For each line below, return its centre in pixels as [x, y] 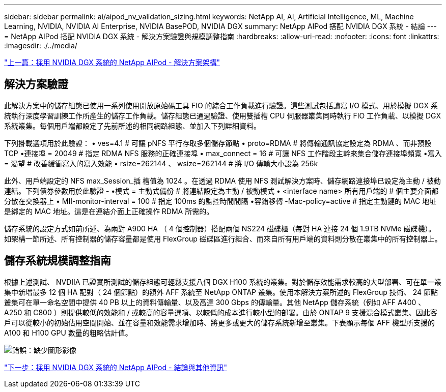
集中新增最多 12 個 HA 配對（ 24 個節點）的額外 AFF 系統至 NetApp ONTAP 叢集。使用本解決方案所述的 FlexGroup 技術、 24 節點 [221, 292]
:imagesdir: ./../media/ [41, 46]
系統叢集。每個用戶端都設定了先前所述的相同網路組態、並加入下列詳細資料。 [132, 126]
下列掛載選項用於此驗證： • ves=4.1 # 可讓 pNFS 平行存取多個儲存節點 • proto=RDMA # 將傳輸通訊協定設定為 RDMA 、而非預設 [218, 143]
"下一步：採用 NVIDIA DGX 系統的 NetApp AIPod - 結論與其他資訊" [116, 367]
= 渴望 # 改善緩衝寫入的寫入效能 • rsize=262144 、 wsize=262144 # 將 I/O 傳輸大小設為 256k [161, 163]
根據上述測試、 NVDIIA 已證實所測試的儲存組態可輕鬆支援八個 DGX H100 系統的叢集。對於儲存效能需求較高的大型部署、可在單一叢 [223, 282]
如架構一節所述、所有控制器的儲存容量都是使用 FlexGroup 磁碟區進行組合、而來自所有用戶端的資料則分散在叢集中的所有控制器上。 [223, 238]
